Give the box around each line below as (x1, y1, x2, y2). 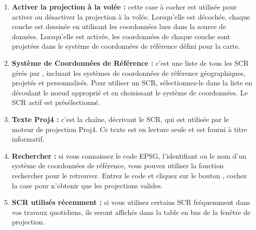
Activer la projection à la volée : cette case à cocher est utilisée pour (12, 2, 237, 12)
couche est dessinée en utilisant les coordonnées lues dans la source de (12, 21, 226, 32)
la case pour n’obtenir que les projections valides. (12, 180, 163, 190)
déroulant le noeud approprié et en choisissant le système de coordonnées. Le (12, 87, 248, 97)
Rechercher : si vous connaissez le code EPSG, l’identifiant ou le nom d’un (12, 150, 246, 161)
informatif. (12, 134, 45, 144)
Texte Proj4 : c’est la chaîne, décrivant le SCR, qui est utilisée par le (12, 113, 229, 124)
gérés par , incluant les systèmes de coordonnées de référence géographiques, (12, 67, 246, 78)
